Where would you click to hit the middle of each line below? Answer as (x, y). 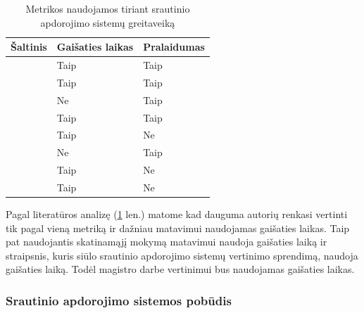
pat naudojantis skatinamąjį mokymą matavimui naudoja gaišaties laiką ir (167, 242)
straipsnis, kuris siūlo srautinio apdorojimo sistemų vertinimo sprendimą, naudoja (182, 255)
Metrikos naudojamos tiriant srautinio (108, 8)
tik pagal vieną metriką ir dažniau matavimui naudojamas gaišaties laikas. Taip (178, 228)
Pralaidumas (174, 47)
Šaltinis (29, 47)
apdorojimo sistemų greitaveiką (108, 22)
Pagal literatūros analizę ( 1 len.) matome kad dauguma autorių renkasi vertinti (177, 214)
